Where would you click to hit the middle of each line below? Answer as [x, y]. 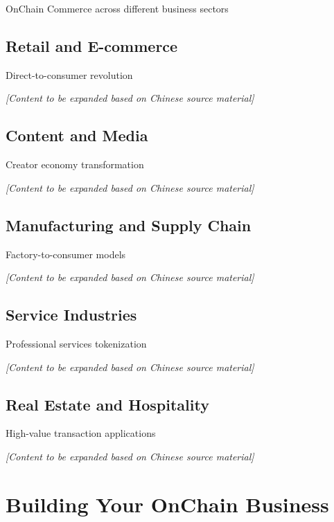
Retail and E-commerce [92, 45]
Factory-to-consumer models [66, 254]
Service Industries [71, 315]
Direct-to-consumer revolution [69, 74]
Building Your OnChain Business [167, 504]
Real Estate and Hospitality [107, 404]
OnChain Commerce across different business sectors [117, 8]
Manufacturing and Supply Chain [129, 225]
